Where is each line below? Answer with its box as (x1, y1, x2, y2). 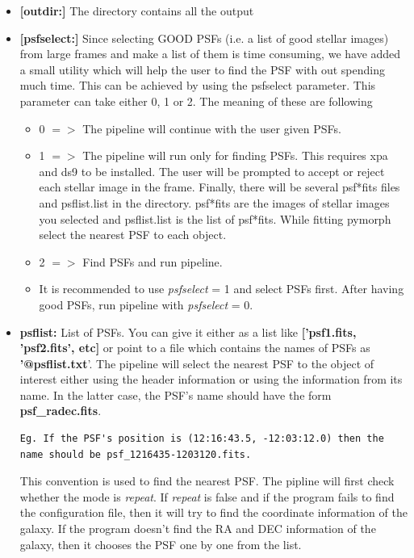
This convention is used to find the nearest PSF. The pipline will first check (19, 472, 395, 489)
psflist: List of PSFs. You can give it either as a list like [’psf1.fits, (19, 323, 357, 340)
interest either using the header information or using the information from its (19, 371, 403, 388)
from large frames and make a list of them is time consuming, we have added (19, 45, 401, 62)
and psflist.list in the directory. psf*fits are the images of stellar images (39, 194, 390, 211)
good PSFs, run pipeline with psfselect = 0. (39, 296, 253, 313)
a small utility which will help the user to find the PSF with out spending (19, 61, 385, 78)
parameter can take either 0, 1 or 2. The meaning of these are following (19, 92, 373, 109)
